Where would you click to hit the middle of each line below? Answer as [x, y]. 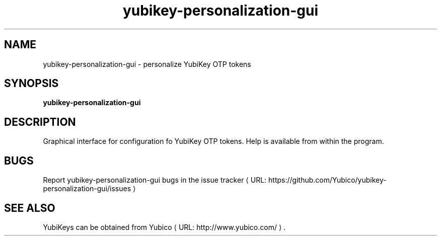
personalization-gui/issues [87, 189]
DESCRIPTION [40, 122]
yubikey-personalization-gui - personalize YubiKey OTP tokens [147, 64]
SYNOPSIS [31, 84]
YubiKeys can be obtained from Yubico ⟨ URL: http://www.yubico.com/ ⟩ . [164, 227]
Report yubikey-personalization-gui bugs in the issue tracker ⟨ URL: [155, 180]
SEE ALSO [30, 208]
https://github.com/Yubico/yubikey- [327, 180]
